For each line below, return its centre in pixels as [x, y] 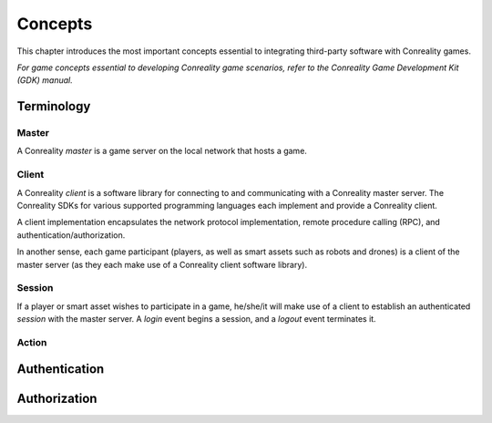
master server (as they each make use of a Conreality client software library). [162, 264]
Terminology [54, 106]
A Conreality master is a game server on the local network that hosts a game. [162, 151]
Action [32, 342]
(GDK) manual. [45, 80]
